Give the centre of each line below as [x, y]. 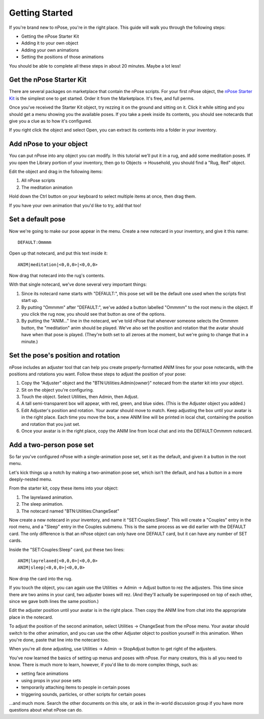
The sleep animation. [42, 504]
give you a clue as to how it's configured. [51, 121]
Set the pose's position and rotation [65, 356]
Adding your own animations [50, 50]
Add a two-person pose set [51, 445]
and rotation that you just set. [51, 424]
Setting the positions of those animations [63, 57]
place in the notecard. [31, 617]
